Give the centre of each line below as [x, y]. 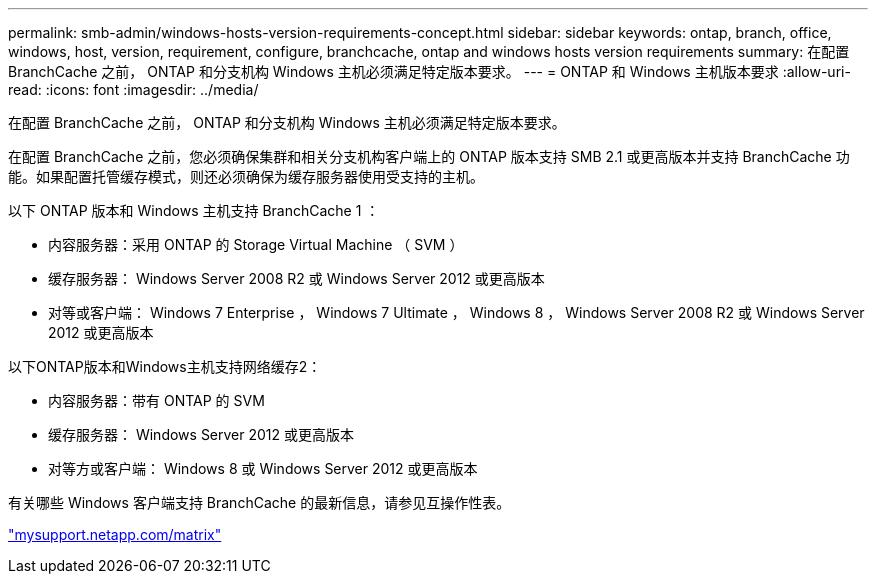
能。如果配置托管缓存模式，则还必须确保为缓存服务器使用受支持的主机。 [246, 176]
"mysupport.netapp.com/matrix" [115, 534]
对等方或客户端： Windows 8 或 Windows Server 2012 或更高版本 [263, 468]
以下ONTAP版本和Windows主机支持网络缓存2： [165, 366]
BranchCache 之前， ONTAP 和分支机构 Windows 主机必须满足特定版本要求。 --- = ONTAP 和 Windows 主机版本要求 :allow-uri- [429, 71]
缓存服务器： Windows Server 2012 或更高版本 [201, 434]
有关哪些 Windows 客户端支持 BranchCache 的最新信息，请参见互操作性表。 [259, 502]
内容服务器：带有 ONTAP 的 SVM [156, 400]
